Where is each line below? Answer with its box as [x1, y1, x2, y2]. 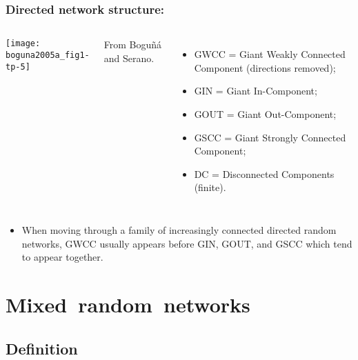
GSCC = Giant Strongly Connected [194, 130, 346, 144]
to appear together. [21, 250, 103, 264]
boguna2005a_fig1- [6, 50, 90, 60]
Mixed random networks [6, 290, 250, 318]
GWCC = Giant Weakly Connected [194, 47, 346, 61]
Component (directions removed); [194, 60, 336, 74]
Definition [6, 337, 78, 359]
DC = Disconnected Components [194, 166, 335, 181]
